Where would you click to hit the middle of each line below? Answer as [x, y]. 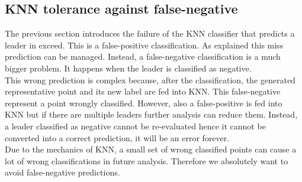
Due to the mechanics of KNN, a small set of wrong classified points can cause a [151, 149]
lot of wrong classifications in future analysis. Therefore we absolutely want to [147, 160]
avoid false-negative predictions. [62, 172]
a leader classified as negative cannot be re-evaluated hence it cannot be [135, 126]
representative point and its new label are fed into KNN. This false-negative [143, 91]
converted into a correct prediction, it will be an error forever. [117, 137]
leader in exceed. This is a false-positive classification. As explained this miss [144, 45]
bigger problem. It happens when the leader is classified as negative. [128, 68]
